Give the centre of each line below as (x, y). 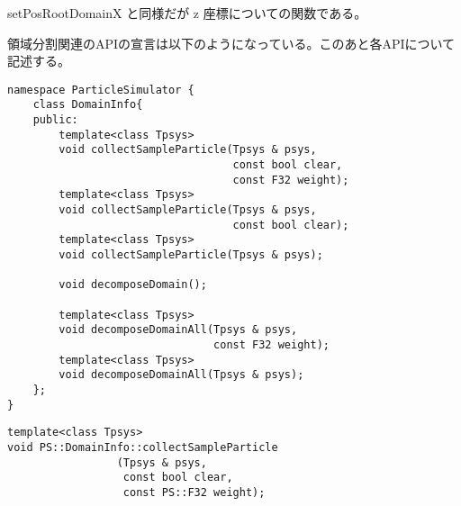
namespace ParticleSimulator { (101, 90)
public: (55, 120)
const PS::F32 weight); (194, 492)
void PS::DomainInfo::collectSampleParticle (143, 447)
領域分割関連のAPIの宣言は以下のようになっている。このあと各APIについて (231, 43)
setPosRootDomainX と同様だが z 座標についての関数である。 (187, 13)
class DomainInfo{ (88, 105)
